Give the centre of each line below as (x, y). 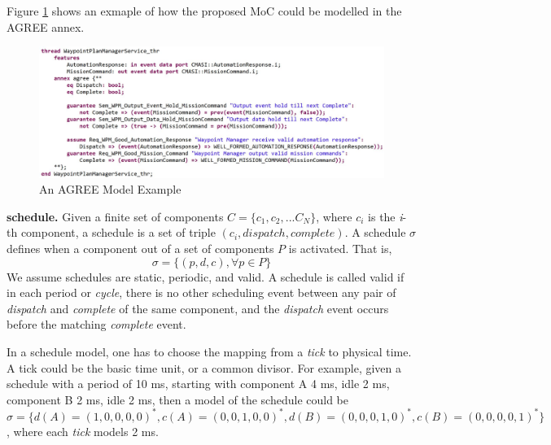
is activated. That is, (340, 249)
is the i (385, 216)
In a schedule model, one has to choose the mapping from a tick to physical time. (209, 352)
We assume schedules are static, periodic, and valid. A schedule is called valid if (206, 276)
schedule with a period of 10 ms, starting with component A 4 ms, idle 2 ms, (198, 384)
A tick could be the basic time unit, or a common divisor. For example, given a (204, 367)
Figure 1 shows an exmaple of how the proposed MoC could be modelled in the (204, 11)
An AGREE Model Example (110, 189)
